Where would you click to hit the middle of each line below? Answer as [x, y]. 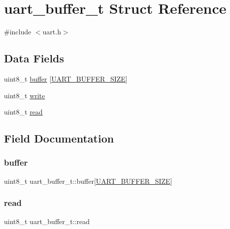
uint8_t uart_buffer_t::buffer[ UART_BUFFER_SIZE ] [88, 181]
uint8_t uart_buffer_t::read [47, 221]
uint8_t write [25, 95]
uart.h [52, 32]
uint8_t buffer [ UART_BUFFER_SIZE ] [66, 78]
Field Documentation [59, 138]
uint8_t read [23, 112]
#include [18, 32]
